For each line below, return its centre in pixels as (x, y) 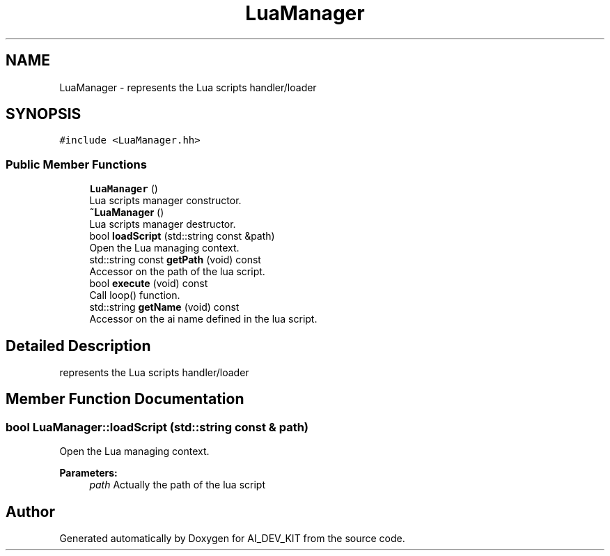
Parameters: (88, 473)
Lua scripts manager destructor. (163, 224)
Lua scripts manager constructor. (165, 201)
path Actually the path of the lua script (178, 485)
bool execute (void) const (149, 284)
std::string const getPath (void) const (175, 260)
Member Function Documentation (125, 399)
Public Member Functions (76, 164)
